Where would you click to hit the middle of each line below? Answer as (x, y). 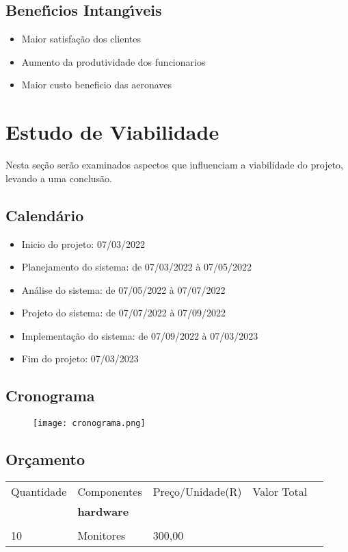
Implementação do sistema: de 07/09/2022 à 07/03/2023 (140, 335)
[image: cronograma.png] (89, 424)
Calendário (45, 215)
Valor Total (280, 492)
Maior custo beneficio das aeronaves (97, 85)
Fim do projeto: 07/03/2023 (80, 359)
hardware (103, 512)
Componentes (110, 492)
